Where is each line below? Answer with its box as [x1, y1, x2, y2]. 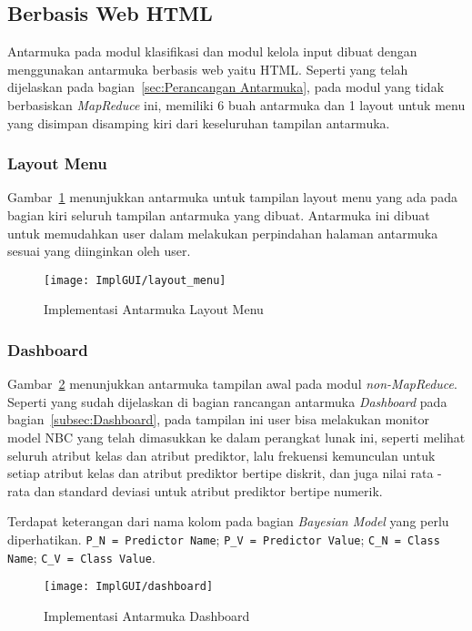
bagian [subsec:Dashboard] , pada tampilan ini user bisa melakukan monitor [7, 410, 429, 429]
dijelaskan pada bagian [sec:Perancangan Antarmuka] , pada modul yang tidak [7, 77, 445, 97]
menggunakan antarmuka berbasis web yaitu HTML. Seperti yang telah [7, 59, 408, 78]
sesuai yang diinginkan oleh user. [7, 241, 191, 260]
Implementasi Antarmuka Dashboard [44, 606, 250, 625]
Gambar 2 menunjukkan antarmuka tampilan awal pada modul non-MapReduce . [7, 374, 457, 393]
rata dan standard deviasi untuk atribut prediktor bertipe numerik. [7, 481, 383, 500]
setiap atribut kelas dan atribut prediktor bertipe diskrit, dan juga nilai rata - [7, 463, 442, 483]
